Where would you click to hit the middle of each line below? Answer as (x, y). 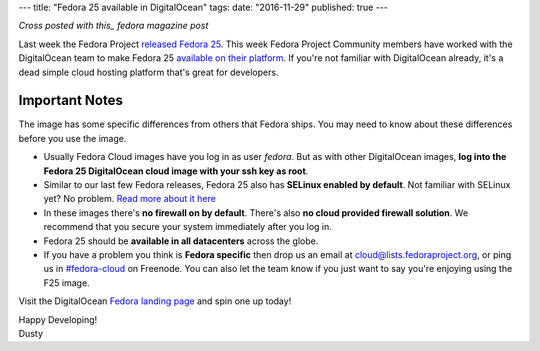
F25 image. (66, 282)
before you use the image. (72, 138)
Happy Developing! (58, 319)
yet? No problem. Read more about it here (130, 199)
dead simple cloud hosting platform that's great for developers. (148, 72)
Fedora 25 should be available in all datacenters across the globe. (181, 241)
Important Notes (71, 100)
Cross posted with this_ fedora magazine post (113, 26)
